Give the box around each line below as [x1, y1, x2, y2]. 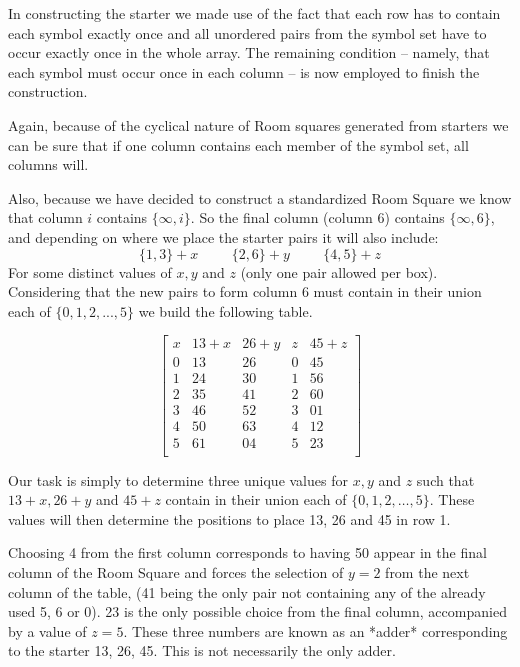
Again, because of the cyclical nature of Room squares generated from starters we [8, 114, 509, 135]
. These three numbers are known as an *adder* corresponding [123, 620, 508, 641]
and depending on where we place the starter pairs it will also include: [8, 226, 439, 247]
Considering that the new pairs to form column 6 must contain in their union [8, 281, 482, 302]
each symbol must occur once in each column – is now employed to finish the [8, 61, 480, 82]
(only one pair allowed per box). [240, 261, 438, 282]
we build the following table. [138, 300, 313, 321]
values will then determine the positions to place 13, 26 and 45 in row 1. [8, 508, 451, 529]
